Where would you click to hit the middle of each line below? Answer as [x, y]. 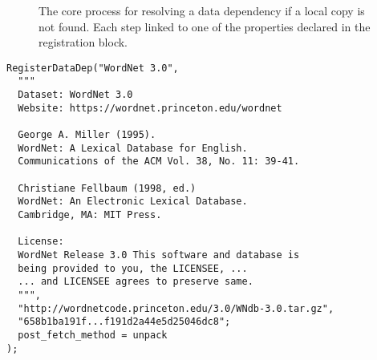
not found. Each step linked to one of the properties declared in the [205, 26]
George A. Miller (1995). [87, 135]
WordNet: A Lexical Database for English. [133, 148]
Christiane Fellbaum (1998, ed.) [107, 188]
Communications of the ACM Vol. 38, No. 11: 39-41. [159, 162]
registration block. [83, 42]
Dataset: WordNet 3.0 [75, 95]
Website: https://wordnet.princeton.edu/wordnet [150, 108]
